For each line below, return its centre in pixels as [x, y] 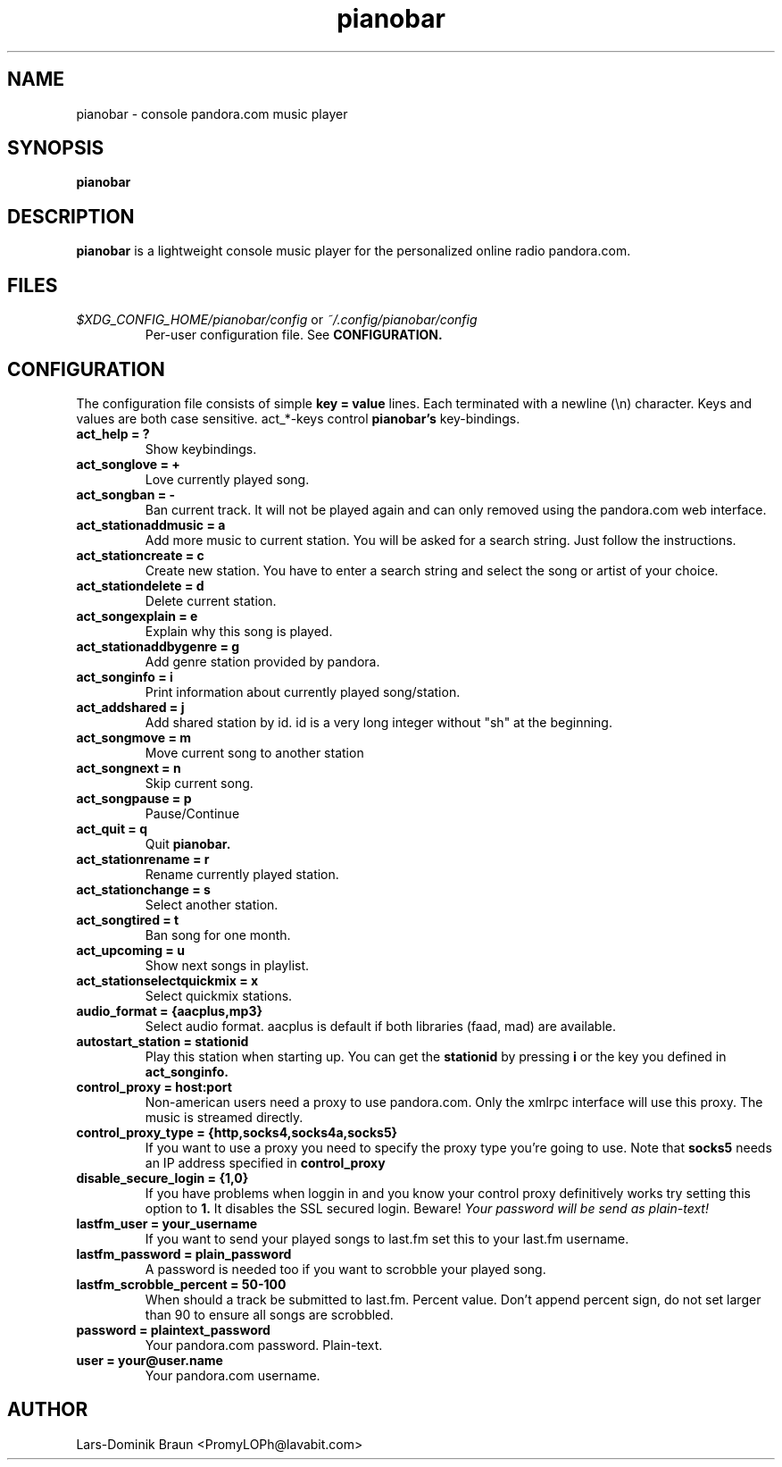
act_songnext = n [129, 767]
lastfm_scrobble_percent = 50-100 [181, 1284]
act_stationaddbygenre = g [158, 646]
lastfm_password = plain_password [184, 1253]
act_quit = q [112, 828]
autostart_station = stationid [162, 1041]
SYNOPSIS [56, 148]
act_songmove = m [134, 737]
